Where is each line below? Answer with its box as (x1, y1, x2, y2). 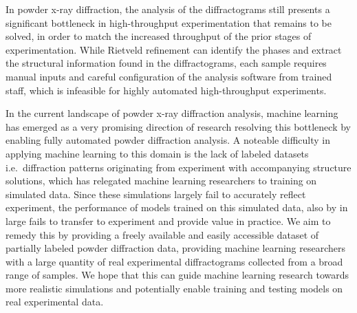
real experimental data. (6, 294, 104, 309)
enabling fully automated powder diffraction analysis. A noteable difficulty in (6, 133, 331, 147)
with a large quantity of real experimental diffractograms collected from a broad (6, 254, 343, 268)
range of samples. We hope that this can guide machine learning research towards (6, 268, 349, 282)
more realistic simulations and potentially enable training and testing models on (6, 281, 343, 295)
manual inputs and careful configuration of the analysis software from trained (6, 69, 332, 83)
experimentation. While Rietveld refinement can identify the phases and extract (6, 42, 342, 56)
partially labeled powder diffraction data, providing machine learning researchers (6, 241, 346, 255)
